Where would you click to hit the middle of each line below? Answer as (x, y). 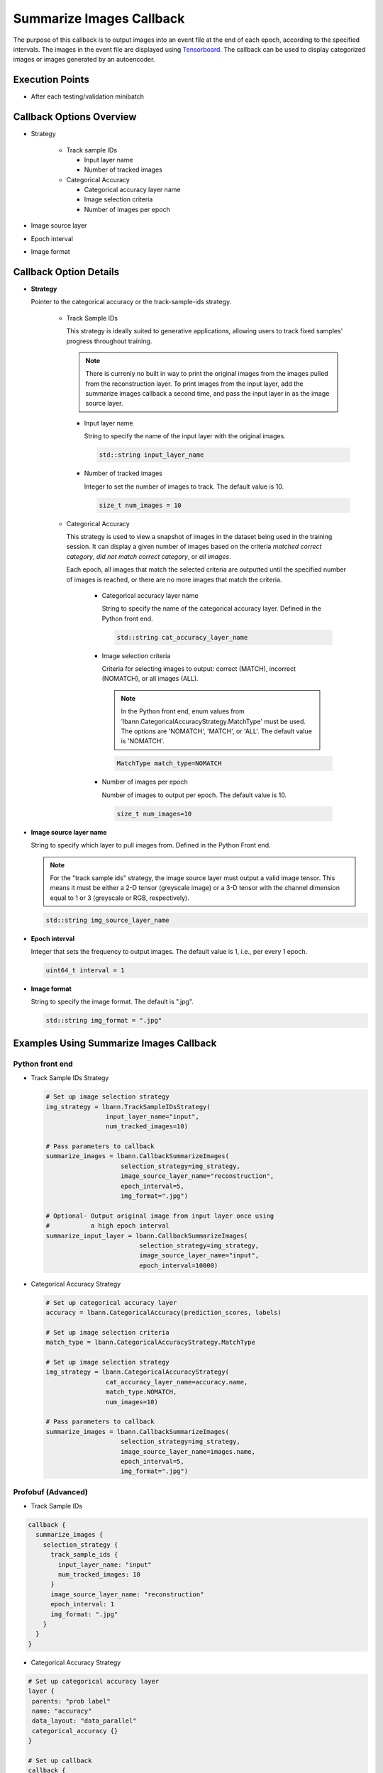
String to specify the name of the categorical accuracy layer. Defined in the (212, 608)
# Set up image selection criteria (107, 1332)
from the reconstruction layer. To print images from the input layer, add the (194, 384)
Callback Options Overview (75, 117)
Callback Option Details (66, 272)
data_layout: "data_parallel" (85, 1721)
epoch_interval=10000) (179, 1265)
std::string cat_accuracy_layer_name (182, 637)
